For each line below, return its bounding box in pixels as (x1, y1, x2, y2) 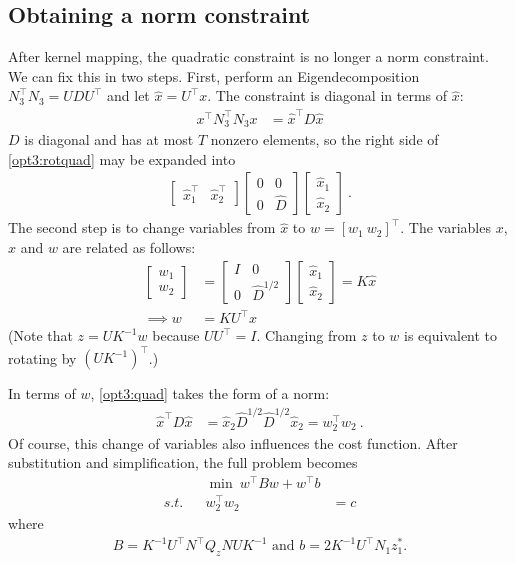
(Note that (8, 325, 73, 346)
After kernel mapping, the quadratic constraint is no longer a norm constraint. (8, 46, 489, 67)
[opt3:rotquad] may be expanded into (8, 148, 236, 169)
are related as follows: (62, 237, 196, 257)
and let (107, 85, 150, 106)
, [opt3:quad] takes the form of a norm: (90, 383, 330, 404)
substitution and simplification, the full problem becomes (8, 452, 358, 473)
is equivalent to (404, 325, 498, 346)
